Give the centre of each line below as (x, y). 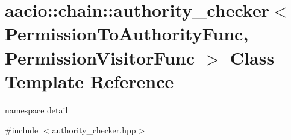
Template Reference (89, 81)
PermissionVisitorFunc (100, 57)
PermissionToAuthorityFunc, (127, 33)
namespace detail (36, 110)
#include (22, 130)
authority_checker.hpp (94, 130)
